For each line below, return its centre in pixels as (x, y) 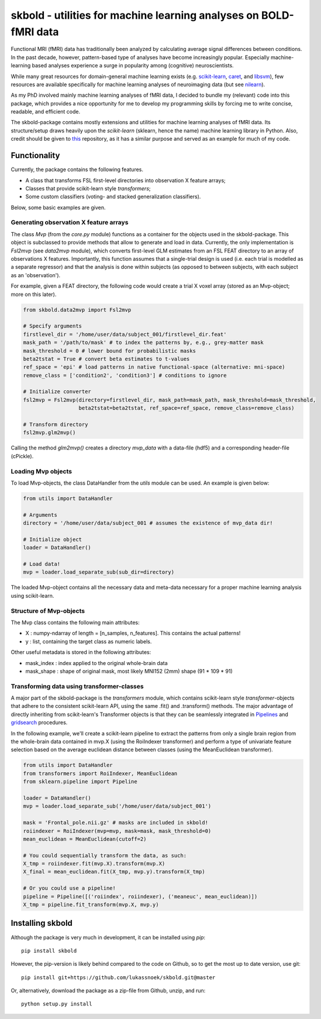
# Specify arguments (52, 326)
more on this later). (34, 294)
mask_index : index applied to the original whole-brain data (96, 663)
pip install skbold (49, 950)
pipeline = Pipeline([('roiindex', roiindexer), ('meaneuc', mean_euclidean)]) (140, 896)
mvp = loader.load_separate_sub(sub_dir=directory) (99, 572)
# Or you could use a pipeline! (70, 888)
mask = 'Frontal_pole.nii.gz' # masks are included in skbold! (116, 823)
